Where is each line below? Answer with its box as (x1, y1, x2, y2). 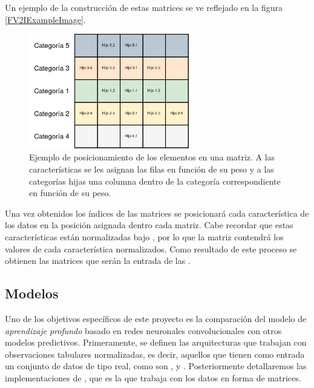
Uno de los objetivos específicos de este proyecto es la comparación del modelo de (5, 312, 307, 324)
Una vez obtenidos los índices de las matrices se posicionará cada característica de (5, 206, 309, 219)
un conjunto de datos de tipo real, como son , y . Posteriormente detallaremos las (5, 360, 307, 372)
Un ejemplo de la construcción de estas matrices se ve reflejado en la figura (5, 1, 283, 13)
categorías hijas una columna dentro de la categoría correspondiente (29, 174, 281, 187)
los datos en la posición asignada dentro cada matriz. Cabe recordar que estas (5, 219, 293, 231)
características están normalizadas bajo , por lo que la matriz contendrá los (5, 231, 284, 243)
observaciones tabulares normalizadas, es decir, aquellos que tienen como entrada (5, 347, 305, 360)
